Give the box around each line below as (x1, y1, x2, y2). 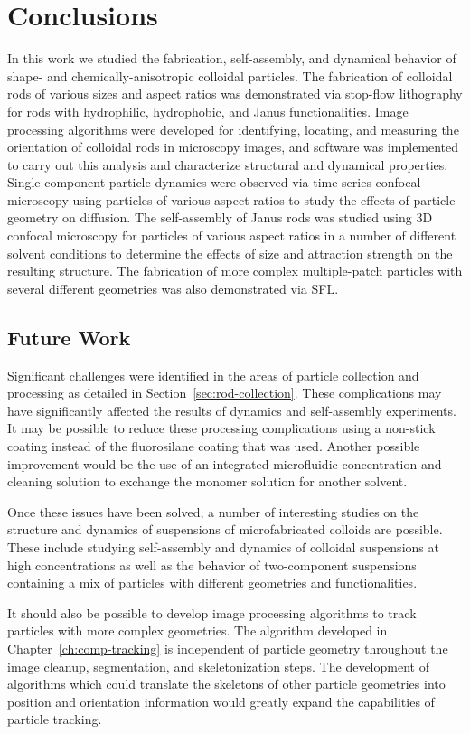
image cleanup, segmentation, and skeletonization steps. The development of (7, 656, 429, 675)
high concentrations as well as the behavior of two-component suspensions (7, 555, 417, 574)
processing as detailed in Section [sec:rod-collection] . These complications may (7, 383, 442, 402)
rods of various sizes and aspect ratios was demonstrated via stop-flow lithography (7, 84, 463, 103)
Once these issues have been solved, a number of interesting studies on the (7, 502, 419, 521)
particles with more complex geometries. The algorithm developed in (7, 621, 388, 640)
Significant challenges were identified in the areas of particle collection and (7, 365, 419, 384)
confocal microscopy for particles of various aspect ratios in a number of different (7, 226, 456, 245)
